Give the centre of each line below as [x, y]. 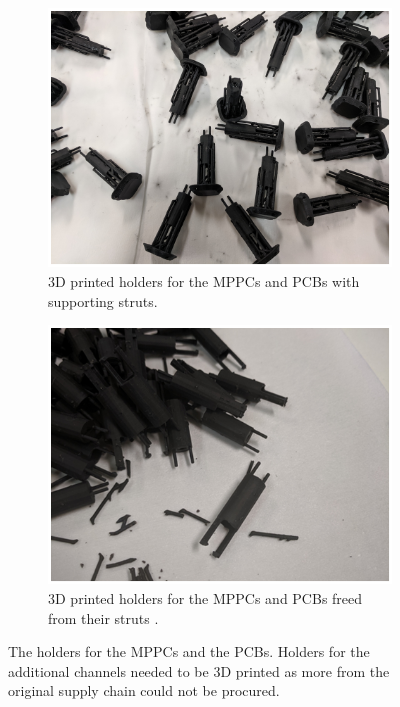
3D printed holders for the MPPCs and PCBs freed [205, 597]
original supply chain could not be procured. [144, 690]
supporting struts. [103, 300]
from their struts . [103, 617]
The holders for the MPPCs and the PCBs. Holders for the [189, 651]
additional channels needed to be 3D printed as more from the [199, 670]
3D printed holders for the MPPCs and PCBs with [204, 281]
